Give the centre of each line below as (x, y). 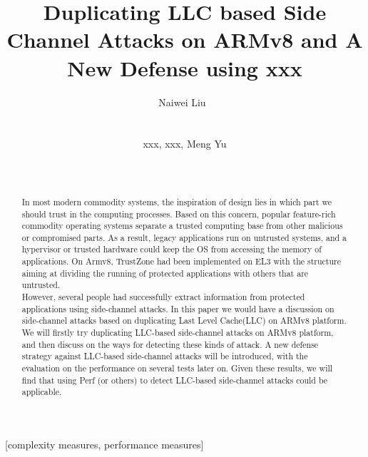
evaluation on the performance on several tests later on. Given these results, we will (177, 368)
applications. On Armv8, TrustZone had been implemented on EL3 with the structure (182, 261)
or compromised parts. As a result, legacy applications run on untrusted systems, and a (184, 237)
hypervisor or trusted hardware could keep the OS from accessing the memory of (172, 249)
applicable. (42, 392)
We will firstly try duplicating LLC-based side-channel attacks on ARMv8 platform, (178, 333)
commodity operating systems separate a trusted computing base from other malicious (182, 226)
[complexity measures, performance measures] (104, 445)
